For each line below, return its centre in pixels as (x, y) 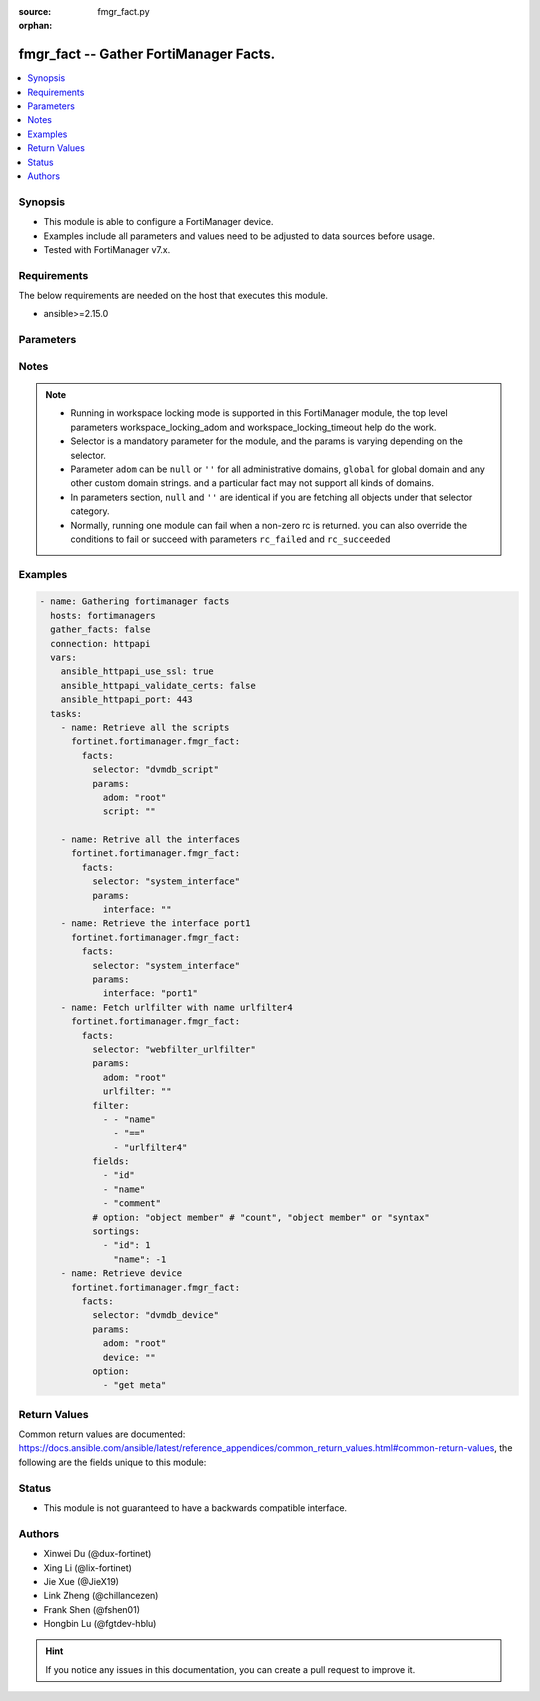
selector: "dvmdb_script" (155, 769)
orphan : (35, 26)
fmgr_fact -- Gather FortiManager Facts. (147, 54)
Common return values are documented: (102, 1434)
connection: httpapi (100, 643)
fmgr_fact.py (123, 11)
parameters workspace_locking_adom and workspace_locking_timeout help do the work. (253, 427)
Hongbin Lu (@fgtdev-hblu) (100, 1624)
